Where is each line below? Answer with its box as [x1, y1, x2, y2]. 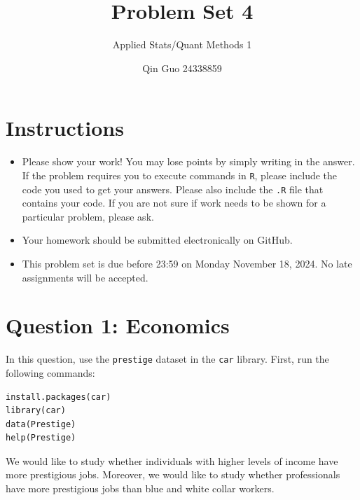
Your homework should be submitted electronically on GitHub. [22, 232, 293, 247]
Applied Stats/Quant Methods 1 [112, 37, 252, 52]
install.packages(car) [6, 391, 111, 402]
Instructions [6, 113, 124, 142]
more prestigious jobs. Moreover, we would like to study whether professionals [6, 467, 340, 482]
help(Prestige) [6, 433, 76, 443]
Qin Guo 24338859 [142, 60, 222, 75]
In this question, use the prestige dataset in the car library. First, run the [6, 352, 329, 366]
